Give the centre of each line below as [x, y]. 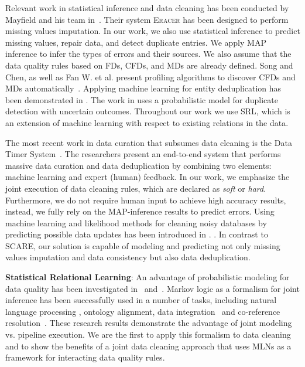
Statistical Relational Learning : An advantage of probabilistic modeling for [148, 277]
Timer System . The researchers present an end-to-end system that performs [143, 154]
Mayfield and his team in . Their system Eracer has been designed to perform [147, 19]
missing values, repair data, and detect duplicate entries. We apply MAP [136, 42]
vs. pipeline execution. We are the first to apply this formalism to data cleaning [148, 334]
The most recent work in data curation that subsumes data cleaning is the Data [149, 142]
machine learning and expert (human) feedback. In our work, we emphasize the [148, 177]
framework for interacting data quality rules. [85, 357]
